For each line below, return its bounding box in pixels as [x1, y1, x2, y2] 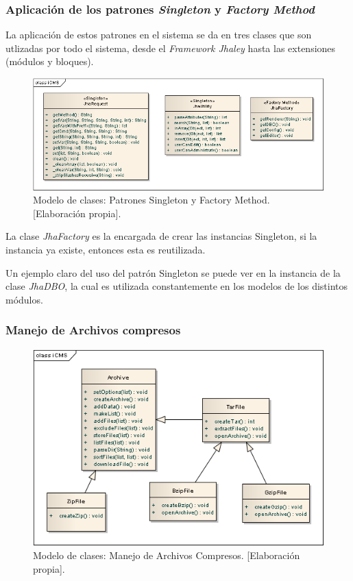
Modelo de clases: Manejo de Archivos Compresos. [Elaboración [33, 547, 300, 562]
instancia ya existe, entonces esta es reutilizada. [5, 243, 206, 257]
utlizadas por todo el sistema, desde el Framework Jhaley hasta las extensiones [5, 40, 336, 55]
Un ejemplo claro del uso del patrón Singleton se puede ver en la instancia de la [5, 265, 341, 280]
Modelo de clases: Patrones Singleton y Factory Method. [33, 193, 270, 207]
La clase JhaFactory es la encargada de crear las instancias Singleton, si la [5, 229, 317, 243]
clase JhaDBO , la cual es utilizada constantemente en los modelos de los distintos [5, 279, 348, 293]
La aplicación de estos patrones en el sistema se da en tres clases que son [5, 27, 312, 42]
